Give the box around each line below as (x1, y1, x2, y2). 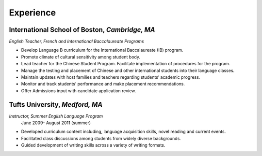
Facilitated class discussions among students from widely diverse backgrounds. (21, 135, 181, 141)
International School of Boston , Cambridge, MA (9, 26, 155, 34)
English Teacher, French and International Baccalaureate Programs (9, 39, 144, 44)
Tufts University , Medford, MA (9, 100, 103, 109)
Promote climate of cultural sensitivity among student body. (21, 54, 141, 60)
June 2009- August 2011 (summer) (21, 120, 91, 126)
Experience (9, 7, 56, 18)
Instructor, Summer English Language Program (9, 113, 103, 119)
